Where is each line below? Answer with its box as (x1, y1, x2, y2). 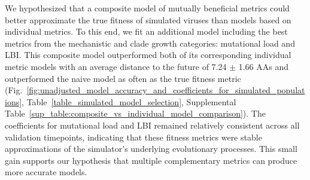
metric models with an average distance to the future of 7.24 (5, 60, 227, 72)
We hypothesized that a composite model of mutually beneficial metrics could (5, 2, 290, 14)
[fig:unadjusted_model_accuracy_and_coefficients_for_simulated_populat (26, 84, 305, 96)
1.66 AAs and (238, 60, 289, 72)
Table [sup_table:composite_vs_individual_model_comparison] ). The (5, 107, 266, 120)
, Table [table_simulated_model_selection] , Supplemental (22, 95, 236, 108)
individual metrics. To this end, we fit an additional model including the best (5, 25, 288, 38)
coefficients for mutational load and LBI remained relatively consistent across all (5, 118, 300, 131)
